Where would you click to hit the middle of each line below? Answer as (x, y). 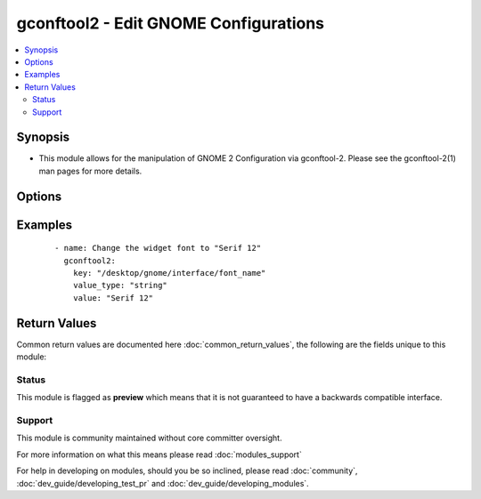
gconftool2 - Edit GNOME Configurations (171, 23)
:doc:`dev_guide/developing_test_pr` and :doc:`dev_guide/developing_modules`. (163, 483)
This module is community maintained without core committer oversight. (149, 438)
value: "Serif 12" (113, 298)
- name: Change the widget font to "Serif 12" (158, 248)
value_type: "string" (120, 286)
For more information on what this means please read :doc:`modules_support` (159, 455)
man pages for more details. (90, 171)
